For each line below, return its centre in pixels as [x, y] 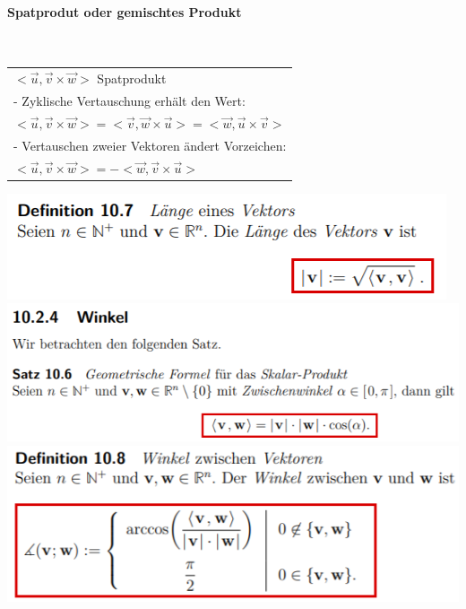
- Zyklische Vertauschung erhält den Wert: [129, 100]
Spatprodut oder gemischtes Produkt [125, 11]
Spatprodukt [132, 78]
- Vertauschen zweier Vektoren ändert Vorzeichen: [150, 145]
